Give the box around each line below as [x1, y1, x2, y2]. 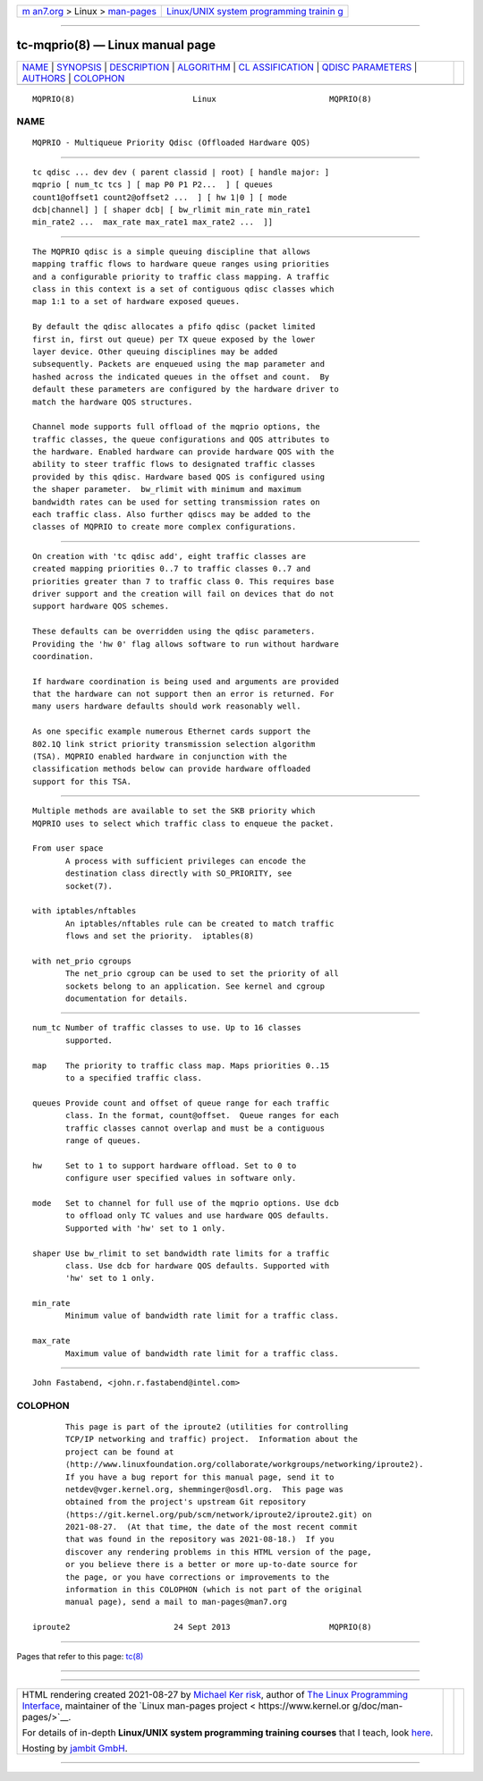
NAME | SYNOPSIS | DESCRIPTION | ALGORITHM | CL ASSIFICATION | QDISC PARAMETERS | [21, 61, 418, 73]
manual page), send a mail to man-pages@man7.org [65, 1597, 288, 1607]
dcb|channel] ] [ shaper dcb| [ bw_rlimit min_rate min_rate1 [32, 205, 311, 215]
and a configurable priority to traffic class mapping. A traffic [32, 271, 330, 282]
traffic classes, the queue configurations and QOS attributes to [32, 434, 330, 445]
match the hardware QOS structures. [32, 396, 193, 407]
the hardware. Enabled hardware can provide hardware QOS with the [32, 447, 335, 457]
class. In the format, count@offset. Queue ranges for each [65, 1110, 339, 1121]
